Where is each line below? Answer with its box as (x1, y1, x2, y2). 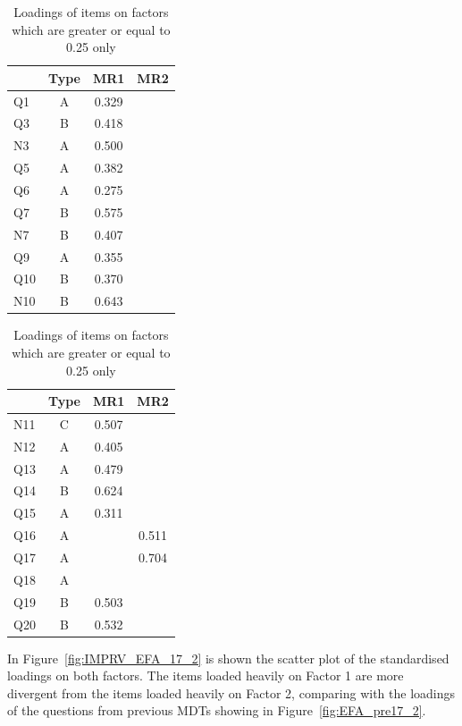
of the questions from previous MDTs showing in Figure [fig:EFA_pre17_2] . (7, 701, 426, 720)
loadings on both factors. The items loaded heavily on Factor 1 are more (7, 666, 404, 685)
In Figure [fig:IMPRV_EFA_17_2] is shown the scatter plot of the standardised (7, 648, 449, 667)
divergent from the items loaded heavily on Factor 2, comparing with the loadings (7, 683, 456, 702)
